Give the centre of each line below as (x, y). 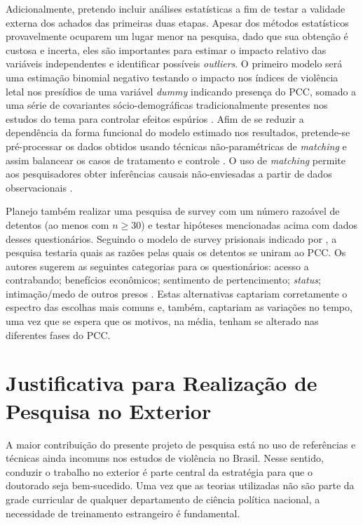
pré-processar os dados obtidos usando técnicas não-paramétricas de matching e (176, 146)
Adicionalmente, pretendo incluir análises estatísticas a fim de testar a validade (176, 8)
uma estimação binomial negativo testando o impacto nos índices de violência (172, 77)
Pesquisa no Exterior (109, 410)
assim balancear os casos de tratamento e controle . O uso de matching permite (176, 160)
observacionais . (39, 187)
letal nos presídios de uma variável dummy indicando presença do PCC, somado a (181, 91)
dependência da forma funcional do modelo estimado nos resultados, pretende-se (178, 132)
